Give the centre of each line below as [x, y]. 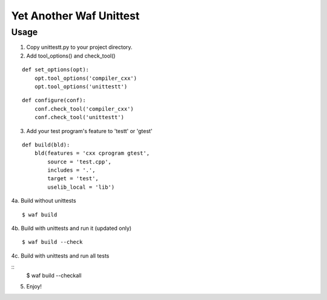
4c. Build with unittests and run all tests [60, 256]
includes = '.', [71, 170]
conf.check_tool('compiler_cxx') [84, 109]
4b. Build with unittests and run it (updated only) [71, 228]
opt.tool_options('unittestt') [81, 86]
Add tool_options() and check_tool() [71, 56]
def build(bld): [46, 145]
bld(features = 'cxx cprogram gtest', [92, 153]
